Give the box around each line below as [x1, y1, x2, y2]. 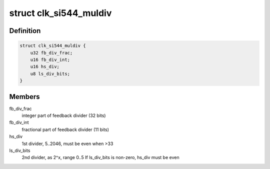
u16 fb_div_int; [30, 56, 70, 62]
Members [9, 92, 40, 101]
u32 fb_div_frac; [30, 50, 73, 55]
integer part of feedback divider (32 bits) [21, 112, 106, 118]
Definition [9, 26, 41, 35]
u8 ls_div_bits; [30, 70, 70, 76]
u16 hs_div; [30, 64, 60, 69]
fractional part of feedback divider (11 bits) [21, 126, 109, 132]
